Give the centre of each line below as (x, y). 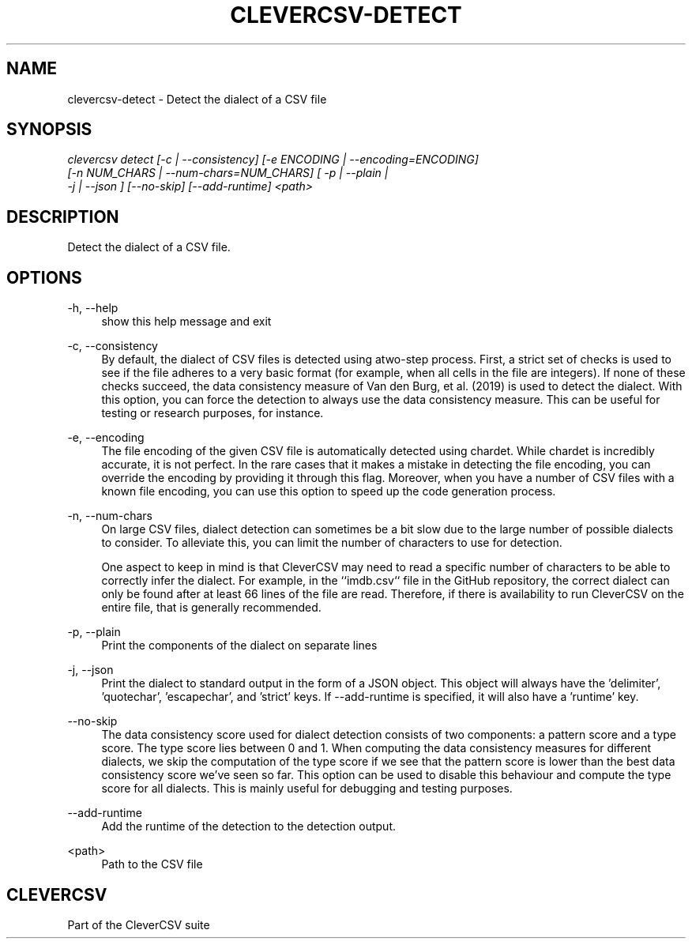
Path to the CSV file (152, 864)
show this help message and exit (186, 322)
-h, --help (93, 308)
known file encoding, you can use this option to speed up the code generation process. (329, 491)
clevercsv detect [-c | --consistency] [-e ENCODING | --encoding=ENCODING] (273, 160)
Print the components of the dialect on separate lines (239, 646)
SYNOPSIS (49, 130)
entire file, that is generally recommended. (211, 608)
